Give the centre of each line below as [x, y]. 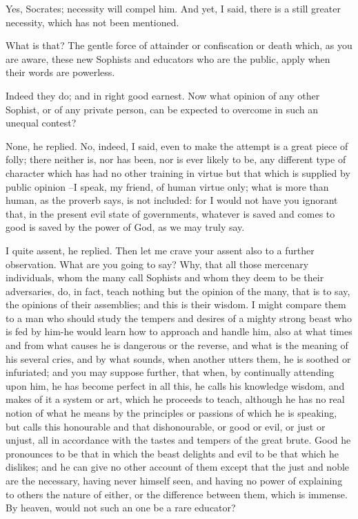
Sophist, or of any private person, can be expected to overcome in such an [162, 109]
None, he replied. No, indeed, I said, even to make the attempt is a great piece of [177, 145]
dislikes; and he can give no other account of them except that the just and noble [178, 467]
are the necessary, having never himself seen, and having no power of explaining [174, 480]
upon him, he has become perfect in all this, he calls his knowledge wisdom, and [175, 385]
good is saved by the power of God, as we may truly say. [125, 227]
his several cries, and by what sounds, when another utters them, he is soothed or [178, 358]
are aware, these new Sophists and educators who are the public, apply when [168, 58]
